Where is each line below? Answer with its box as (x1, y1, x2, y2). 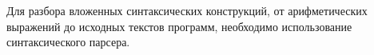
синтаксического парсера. (6, 33, 130, 50)
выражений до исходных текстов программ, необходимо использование (6, 18, 352, 34)
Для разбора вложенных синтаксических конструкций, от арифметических (6, 2, 368, 18)
